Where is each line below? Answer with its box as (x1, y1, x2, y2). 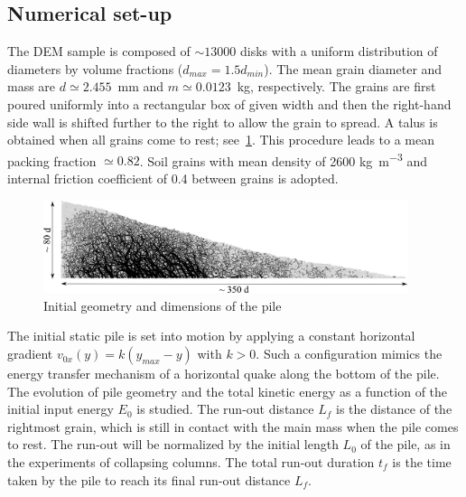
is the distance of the (336, 399, 452, 418)
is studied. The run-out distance (136, 399, 314, 418)
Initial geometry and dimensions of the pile (43, 295, 282, 314)
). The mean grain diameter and (264, 59, 443, 78)
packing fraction (7, 151, 97, 170)
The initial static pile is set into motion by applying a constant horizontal (7, 326, 415, 345)
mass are (7, 77, 56, 96)
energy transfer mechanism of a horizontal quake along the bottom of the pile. (7, 364, 440, 383)
